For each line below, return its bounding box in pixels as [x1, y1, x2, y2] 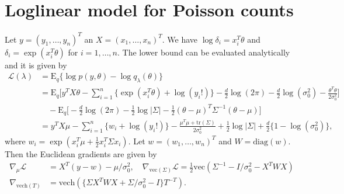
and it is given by [5, 58, 67, 71]
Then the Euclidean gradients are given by [5, 147, 157, 160]
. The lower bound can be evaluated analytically [117, 46, 290, 58]
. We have [162, 33, 198, 45]
